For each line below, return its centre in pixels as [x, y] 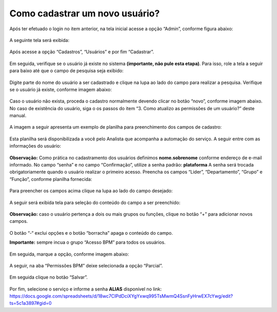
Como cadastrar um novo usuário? [85, 13]
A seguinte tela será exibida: [39, 40]
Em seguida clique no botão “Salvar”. [49, 277]
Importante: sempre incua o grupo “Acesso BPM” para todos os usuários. [88, 242]
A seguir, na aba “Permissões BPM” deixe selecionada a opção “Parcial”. [86, 265]
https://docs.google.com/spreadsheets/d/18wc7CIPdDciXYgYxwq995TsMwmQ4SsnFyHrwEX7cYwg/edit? [121, 296]
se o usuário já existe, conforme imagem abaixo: [61, 89]
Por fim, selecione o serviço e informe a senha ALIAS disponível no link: [86, 289]
